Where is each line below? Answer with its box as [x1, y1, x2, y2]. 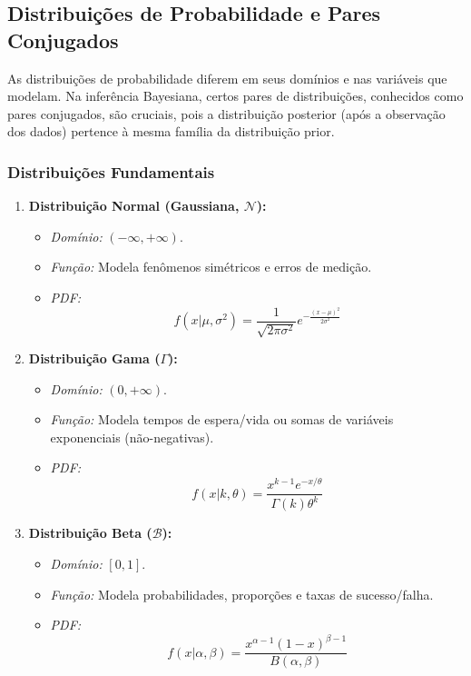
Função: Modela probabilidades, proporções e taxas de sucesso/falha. [50, 584, 434, 603]
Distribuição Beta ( [28, 523, 152, 542]
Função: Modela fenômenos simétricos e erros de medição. [50, 257, 372, 276]
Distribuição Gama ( [28, 349, 161, 368]
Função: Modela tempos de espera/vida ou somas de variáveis [50, 410, 394, 429]
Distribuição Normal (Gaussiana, [28, 196, 240, 215]
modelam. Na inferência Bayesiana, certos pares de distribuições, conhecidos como [7, 86, 464, 105]
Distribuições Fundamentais [7, 160, 215, 183]
